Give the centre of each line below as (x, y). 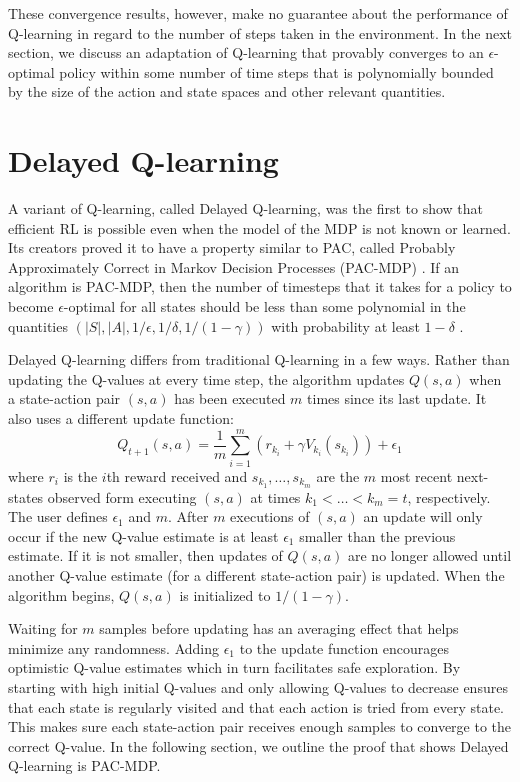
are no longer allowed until (429, 555)
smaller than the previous (377, 535)
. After (188, 516)
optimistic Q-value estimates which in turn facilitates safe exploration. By (234, 667)
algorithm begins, (61, 594)
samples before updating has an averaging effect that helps (279, 628)
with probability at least (345, 325)
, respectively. (449, 496)
